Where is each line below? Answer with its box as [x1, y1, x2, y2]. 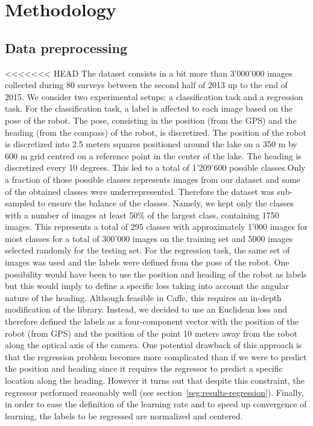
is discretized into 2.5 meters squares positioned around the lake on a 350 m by [5, 138, 297, 150]
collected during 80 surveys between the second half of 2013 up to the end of [5, 78, 288, 91]
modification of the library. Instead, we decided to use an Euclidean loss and [5, 303, 288, 316]
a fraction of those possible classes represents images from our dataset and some [5, 173, 300, 185]
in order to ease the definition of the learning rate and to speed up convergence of [5, 398, 307, 410]
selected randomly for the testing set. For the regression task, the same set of [5, 244, 290, 256]
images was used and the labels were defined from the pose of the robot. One [5, 256, 289, 269]
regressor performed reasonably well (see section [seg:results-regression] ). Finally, [5, 386, 304, 398]
